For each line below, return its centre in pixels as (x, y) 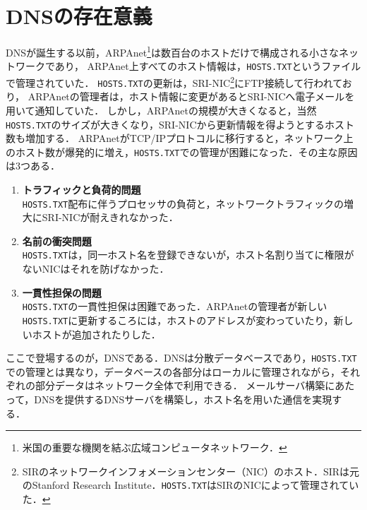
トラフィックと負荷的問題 (82, 190)
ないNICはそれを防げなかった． (96, 269)
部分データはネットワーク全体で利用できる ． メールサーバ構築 (180, 385)
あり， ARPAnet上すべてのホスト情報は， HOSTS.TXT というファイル (208, 66)
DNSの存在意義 (79, 16)
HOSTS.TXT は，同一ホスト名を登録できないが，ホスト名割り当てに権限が (188, 255)
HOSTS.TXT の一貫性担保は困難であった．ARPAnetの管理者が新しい (175, 306)
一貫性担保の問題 (62, 292)
